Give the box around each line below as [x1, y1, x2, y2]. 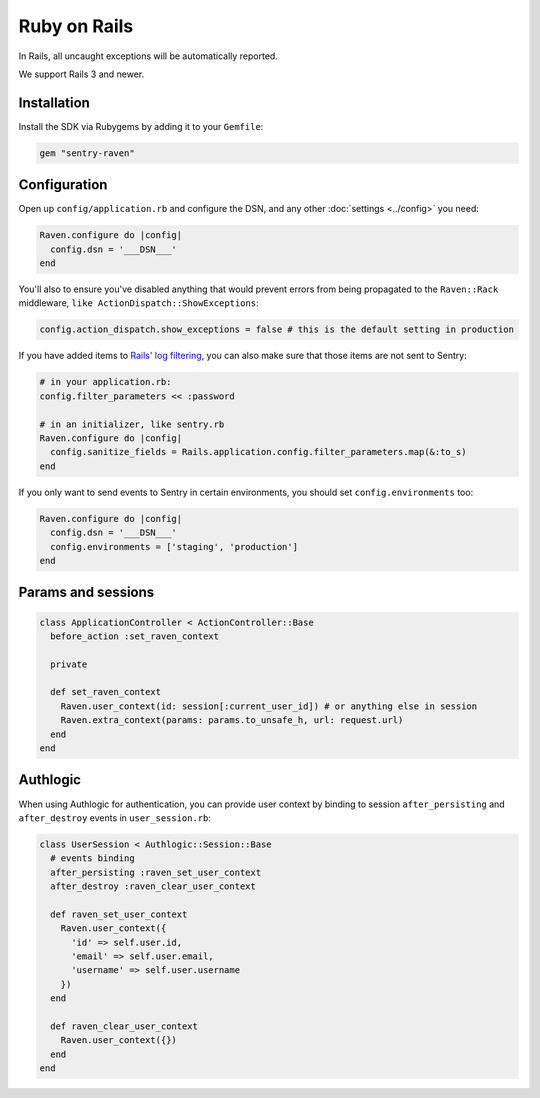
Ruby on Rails [18, 15, 134, 37]
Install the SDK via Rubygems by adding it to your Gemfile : [18, 120, 264, 132]
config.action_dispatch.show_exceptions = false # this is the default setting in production [39, 324, 515, 335]
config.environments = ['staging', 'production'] [50, 541, 299, 552]
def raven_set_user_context [50, 908, 188, 920]
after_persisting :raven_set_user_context [50, 866, 262, 878]
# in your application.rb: [39, 376, 172, 388]
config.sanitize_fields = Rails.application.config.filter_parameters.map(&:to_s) [50, 446, 467, 458]
